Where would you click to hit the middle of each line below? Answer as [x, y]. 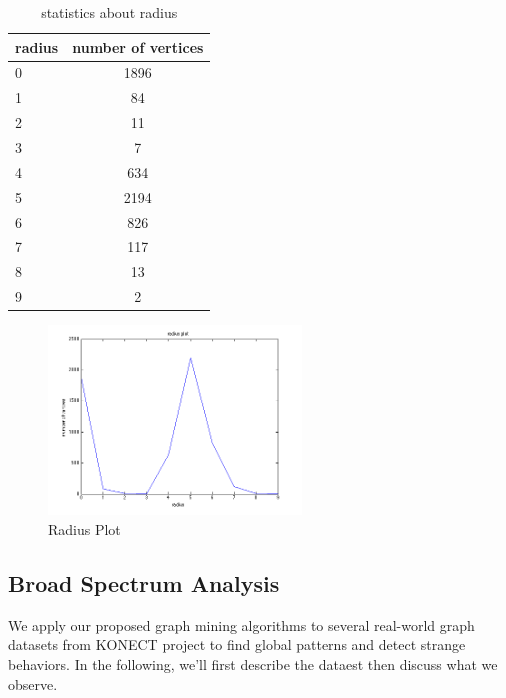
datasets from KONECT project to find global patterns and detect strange [237, 644]
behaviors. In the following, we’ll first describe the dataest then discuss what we [253, 664]
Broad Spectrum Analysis [144, 583]
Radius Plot [84, 529]
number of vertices [138, 46]
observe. [33, 683]
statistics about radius [109, 12]
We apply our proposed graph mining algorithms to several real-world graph [241, 624]
